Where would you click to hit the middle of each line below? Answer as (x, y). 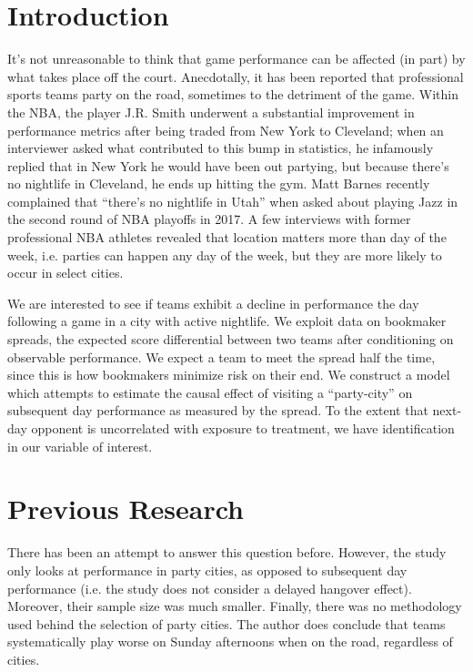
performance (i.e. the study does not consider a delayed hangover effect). (210, 588)
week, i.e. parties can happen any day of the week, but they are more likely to (225, 255)
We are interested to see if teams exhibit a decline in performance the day (213, 303)
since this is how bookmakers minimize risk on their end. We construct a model (229, 375)
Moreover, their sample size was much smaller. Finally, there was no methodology (235, 606)
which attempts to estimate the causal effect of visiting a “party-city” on (210, 392)
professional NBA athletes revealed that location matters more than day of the (227, 237)
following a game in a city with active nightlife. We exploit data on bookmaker (227, 321)
